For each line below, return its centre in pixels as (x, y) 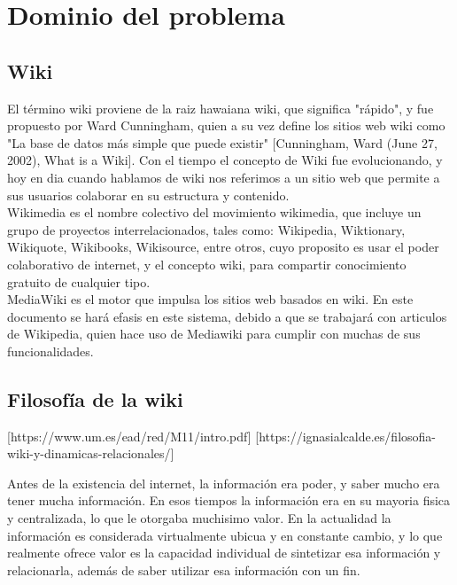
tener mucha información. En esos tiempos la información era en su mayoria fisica (229, 500)
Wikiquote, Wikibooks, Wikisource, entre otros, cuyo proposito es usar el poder (223, 247)
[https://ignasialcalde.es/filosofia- (345, 436)
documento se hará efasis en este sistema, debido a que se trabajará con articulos (227, 316)
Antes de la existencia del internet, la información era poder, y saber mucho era (224, 483)
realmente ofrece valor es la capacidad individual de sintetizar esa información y (224, 553)
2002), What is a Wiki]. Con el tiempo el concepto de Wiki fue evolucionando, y (225, 160)
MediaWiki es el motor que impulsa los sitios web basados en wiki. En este (210, 299)
